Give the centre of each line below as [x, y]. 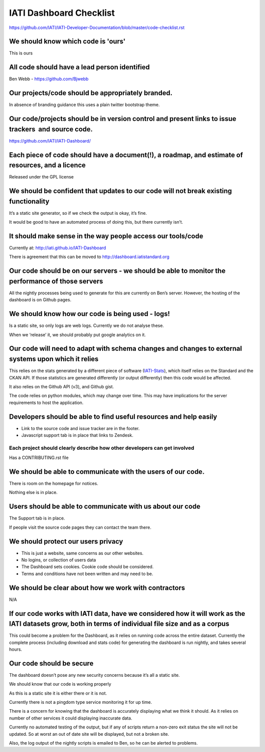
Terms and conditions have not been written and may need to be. [87, 574]
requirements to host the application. [46, 403]
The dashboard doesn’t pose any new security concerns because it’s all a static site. [94, 675]
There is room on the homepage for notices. [53, 484]
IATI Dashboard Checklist [62, 13]
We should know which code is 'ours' [67, 42]
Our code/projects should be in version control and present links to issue [123, 119]
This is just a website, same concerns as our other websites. [82, 553]
